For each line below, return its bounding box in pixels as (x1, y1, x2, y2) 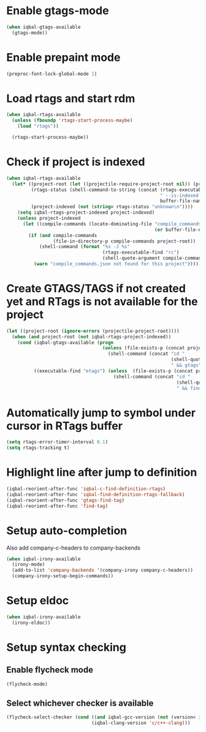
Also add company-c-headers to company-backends (6, 544, 141, 551)
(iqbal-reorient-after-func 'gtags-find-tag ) (6, 497, 124, 504)
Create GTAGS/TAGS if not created (6, 282, 186, 295)
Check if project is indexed (6, 155, 145, 169)
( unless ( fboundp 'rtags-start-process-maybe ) (12, 117, 133, 123)
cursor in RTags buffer (6, 419, 123, 433)
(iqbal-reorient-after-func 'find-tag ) (6, 503, 109, 509)
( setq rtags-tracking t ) (6, 445, 70, 451)
